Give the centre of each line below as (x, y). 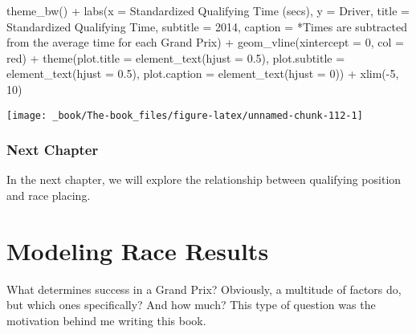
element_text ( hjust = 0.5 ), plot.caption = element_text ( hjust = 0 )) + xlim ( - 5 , (203, 73)
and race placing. (49, 196)
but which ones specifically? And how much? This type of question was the (191, 305)
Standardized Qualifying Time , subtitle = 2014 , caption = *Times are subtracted (207, 26)
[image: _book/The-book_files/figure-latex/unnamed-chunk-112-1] (185, 115)
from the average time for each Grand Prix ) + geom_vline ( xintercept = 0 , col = (205, 42)
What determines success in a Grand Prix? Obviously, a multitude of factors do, (204, 289)
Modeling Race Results (138, 250)
